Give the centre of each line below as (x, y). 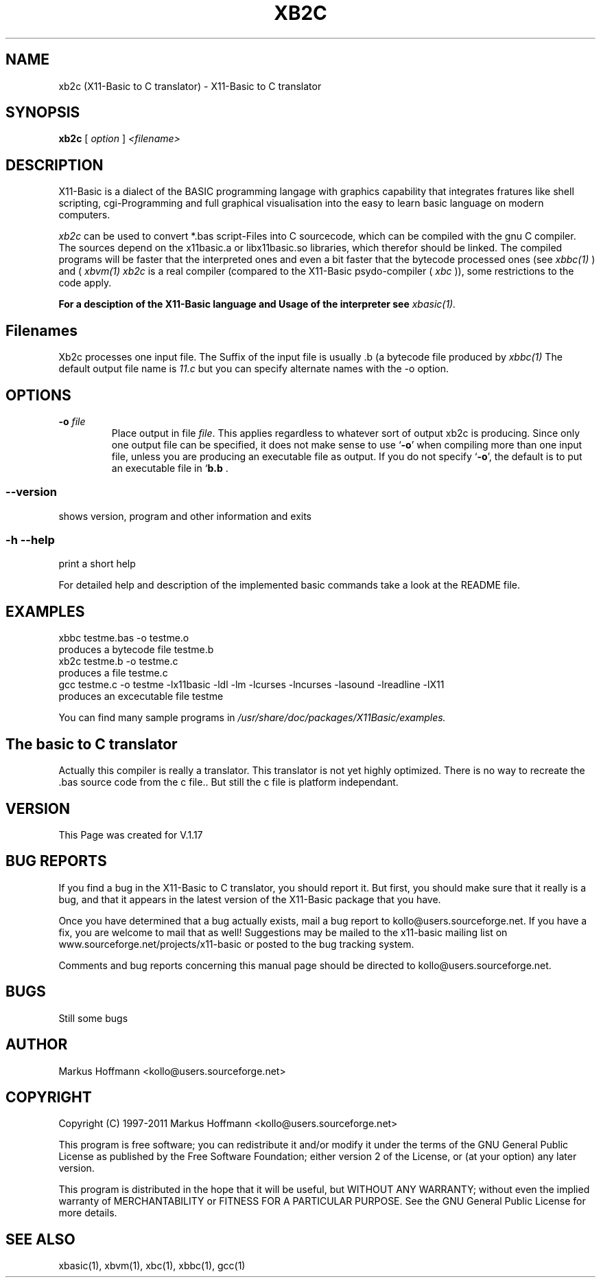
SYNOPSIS (43, 113)
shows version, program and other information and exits (185, 516)
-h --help (30, 540)
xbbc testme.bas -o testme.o (124, 638)
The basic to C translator (92, 744)
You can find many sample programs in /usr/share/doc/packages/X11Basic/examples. (252, 718)
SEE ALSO (40, 1239)
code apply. (85, 283)
